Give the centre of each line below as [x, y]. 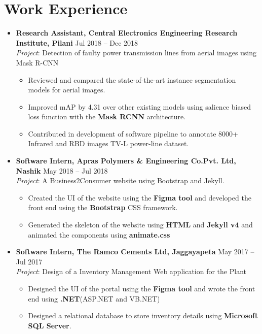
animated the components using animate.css [99, 234]
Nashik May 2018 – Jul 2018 [62, 170]
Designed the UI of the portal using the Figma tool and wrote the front [142, 288]
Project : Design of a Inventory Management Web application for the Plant [131, 271]
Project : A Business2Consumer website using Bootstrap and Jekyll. [120, 180]
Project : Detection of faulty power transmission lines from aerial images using [136, 53]
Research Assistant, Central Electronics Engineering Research [127, 33]
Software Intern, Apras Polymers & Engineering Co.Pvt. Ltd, [126, 161]
